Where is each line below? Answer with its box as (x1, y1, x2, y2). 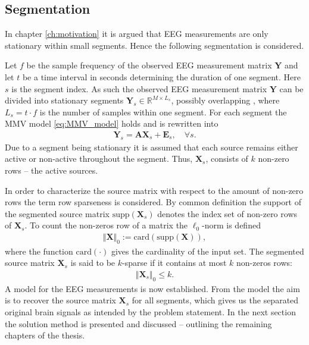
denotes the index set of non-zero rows (157, 207, 298, 219)
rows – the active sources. (5, 164, 98, 176)
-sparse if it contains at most (122, 256, 227, 269)
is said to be (70, 256, 116, 269)
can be (279, 82, 304, 95)
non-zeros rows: (236, 256, 292, 269)
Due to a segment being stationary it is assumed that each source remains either (5, 140, 298, 153)
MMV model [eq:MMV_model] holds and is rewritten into (5, 117, 219, 130)
